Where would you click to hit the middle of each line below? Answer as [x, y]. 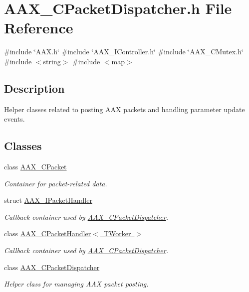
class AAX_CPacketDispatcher [52, 267]
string [52, 61]
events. [14, 119]
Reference [39, 28]
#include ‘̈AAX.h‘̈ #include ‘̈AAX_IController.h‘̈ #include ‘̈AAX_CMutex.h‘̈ [124, 52]
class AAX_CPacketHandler [48, 233]
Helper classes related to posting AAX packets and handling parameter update [124, 109]
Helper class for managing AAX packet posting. [76, 284]
